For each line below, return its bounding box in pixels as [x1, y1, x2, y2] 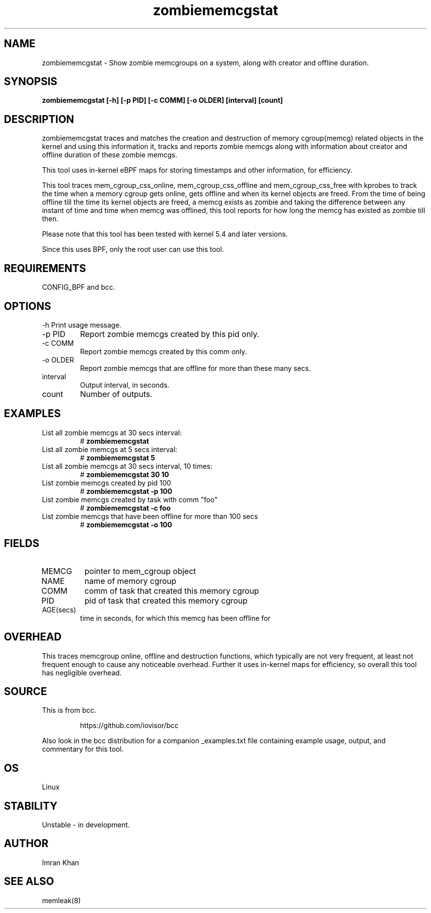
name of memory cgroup [84, 576, 177, 586]
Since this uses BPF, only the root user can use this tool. [42, 245, 224, 254]
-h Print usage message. [42, 320, 122, 329]
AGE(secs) [42, 605, 76, 614]
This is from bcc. [42, 706, 96, 715]
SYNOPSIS [4, 75, 58, 88]
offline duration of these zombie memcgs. [42, 151, 178, 159]
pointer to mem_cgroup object [84, 566, 196, 576]
